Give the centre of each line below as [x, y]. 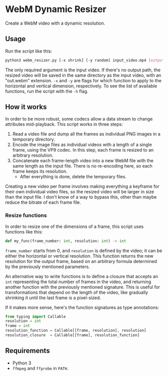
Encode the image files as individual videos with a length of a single [82, 145]
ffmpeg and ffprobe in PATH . [40, 368]
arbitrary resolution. [33, 155]
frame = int [17, 326]
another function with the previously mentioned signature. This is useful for [83, 287]
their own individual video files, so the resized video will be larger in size [79, 192]
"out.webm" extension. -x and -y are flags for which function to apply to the [83, 80]
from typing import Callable [35, 317]
